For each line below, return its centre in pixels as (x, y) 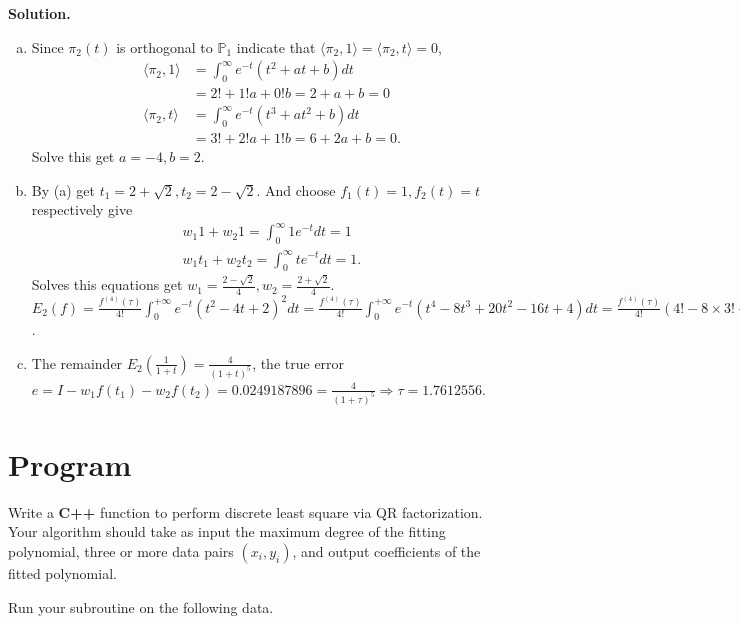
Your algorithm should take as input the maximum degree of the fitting (227, 531)
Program (70, 463)
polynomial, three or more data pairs (121, 551)
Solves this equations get (107, 284)
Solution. (39, 13)
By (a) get (63, 189)
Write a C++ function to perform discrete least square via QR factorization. (245, 511)
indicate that (276, 46)
